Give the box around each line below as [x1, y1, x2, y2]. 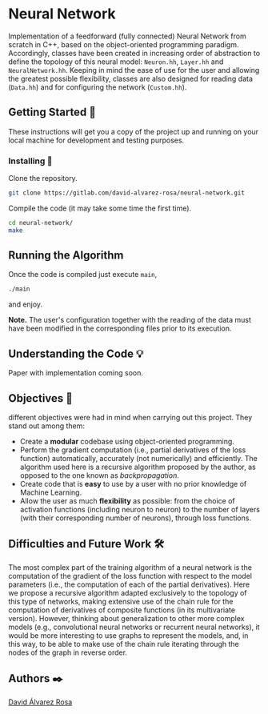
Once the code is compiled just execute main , [8, 270, 158, 279]
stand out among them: [8, 421, 86, 431]
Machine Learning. [19, 487, 82, 497]
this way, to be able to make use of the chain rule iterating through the [8, 639, 239, 648]
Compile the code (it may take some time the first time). [8, 203, 192, 213]
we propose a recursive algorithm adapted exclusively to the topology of [8, 588, 247, 597]
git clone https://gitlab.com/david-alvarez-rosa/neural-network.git [8, 189, 246, 197]
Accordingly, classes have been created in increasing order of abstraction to [8, 48, 261, 58]
